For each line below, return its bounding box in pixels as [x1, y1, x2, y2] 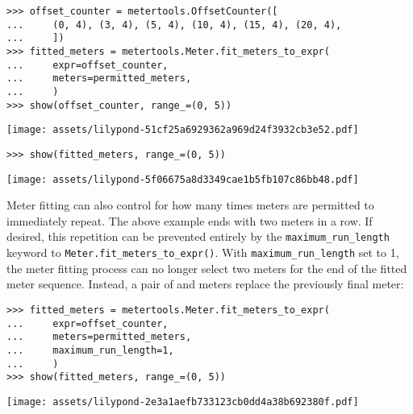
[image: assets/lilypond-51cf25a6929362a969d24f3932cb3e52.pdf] [6, 124, 359, 136]
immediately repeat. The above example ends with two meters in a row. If [6, 212, 373, 229]
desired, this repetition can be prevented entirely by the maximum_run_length [6, 228, 390, 245]
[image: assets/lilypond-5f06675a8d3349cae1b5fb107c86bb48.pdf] [6, 173, 359, 185]
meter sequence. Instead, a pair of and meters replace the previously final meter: [6, 275, 404, 292]
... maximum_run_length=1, [6, 344, 174, 356]
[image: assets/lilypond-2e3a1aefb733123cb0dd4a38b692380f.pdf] [6, 395, 359, 408]
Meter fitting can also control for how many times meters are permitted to [6, 197, 374, 213]
